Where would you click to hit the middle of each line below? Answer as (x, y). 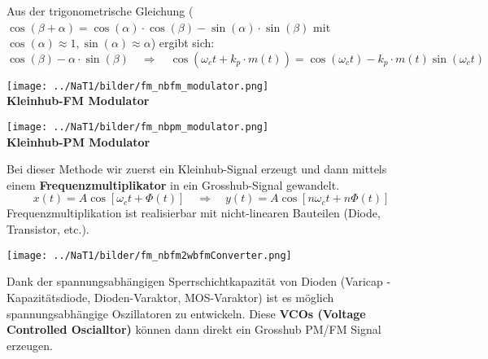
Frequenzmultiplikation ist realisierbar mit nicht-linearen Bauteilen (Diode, (194, 213)
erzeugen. (30, 345)
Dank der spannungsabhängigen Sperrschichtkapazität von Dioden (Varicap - (199, 281)
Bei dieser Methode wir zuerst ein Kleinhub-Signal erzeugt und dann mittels (197, 169)
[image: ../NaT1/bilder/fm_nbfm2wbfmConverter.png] (149, 255)
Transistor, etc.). (48, 229)
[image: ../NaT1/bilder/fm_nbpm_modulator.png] (138, 127)
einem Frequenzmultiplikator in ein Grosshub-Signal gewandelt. (173, 184)
